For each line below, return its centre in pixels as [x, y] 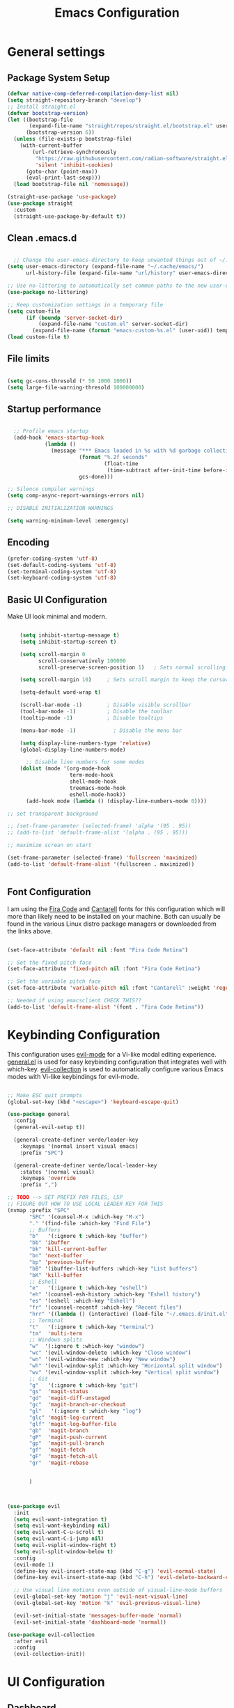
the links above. [30, 931]
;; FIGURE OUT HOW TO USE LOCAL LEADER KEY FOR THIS [85, 1204]
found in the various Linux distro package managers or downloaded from [112, 924]
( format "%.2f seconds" [114, 457]
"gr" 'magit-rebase [59, 1463]
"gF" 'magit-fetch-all [63, 1457]
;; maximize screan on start [49, 845]
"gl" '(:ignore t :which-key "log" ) [85, 1411]
